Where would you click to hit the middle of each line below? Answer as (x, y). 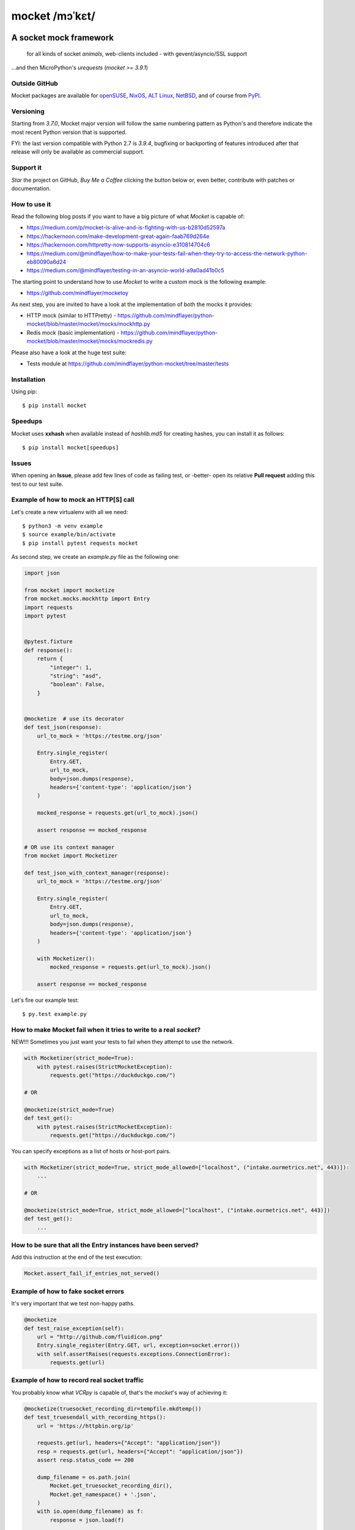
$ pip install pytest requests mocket (80, 543)
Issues (21, 463)
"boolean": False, (77, 685)
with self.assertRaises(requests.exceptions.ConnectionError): (134, 1354)
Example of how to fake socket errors (68, 1291)
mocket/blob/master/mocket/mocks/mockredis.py (90, 341)
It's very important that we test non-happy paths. (73, 1304)
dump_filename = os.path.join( (84, 1477)
